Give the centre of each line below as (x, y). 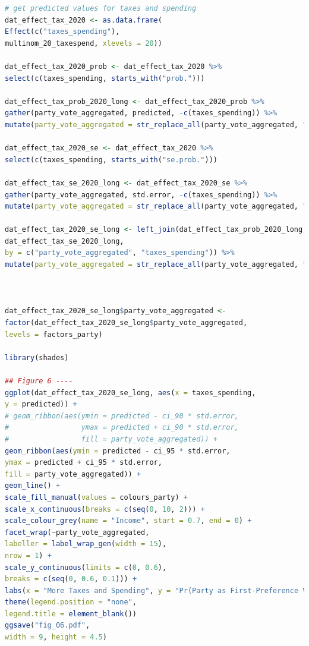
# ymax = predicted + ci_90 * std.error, (122, 428)
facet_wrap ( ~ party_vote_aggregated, (77, 532)
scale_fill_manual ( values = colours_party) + (96, 497)
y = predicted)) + (41, 404)
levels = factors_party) (54, 334)
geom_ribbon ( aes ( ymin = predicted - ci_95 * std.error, (118, 451)
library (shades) (37, 357)
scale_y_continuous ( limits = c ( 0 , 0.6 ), (86, 567)
